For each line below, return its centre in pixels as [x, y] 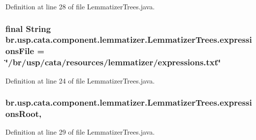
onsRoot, [24, 114]
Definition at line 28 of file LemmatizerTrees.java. [80, 6]
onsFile [20, 51]
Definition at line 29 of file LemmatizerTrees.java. [80, 132]
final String [28, 28]
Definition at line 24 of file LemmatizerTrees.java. [80, 80]
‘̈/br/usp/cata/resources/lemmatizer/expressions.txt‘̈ [113, 62]
